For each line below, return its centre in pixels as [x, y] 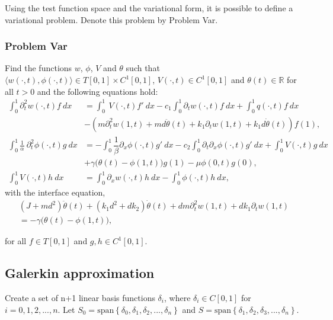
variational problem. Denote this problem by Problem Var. [111, 19]
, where [177, 297]
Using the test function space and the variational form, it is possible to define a [149, 8]
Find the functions [39, 68]
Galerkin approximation [80, 273]
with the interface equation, [55, 192]
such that [143, 68]
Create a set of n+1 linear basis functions [80, 297]
